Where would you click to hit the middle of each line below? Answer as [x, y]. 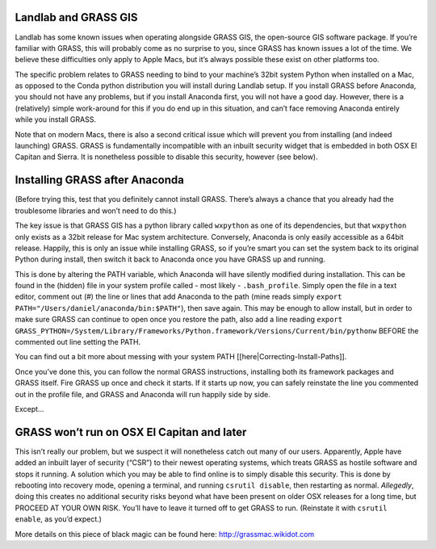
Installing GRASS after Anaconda [100, 180]
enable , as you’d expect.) [59, 519]
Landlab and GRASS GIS [76, 17]
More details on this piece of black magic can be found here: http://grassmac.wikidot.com [165, 534]
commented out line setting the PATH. [78, 342]
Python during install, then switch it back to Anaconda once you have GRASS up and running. [170, 259]
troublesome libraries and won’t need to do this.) [96, 211]
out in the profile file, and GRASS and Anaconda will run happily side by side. [143, 394]
